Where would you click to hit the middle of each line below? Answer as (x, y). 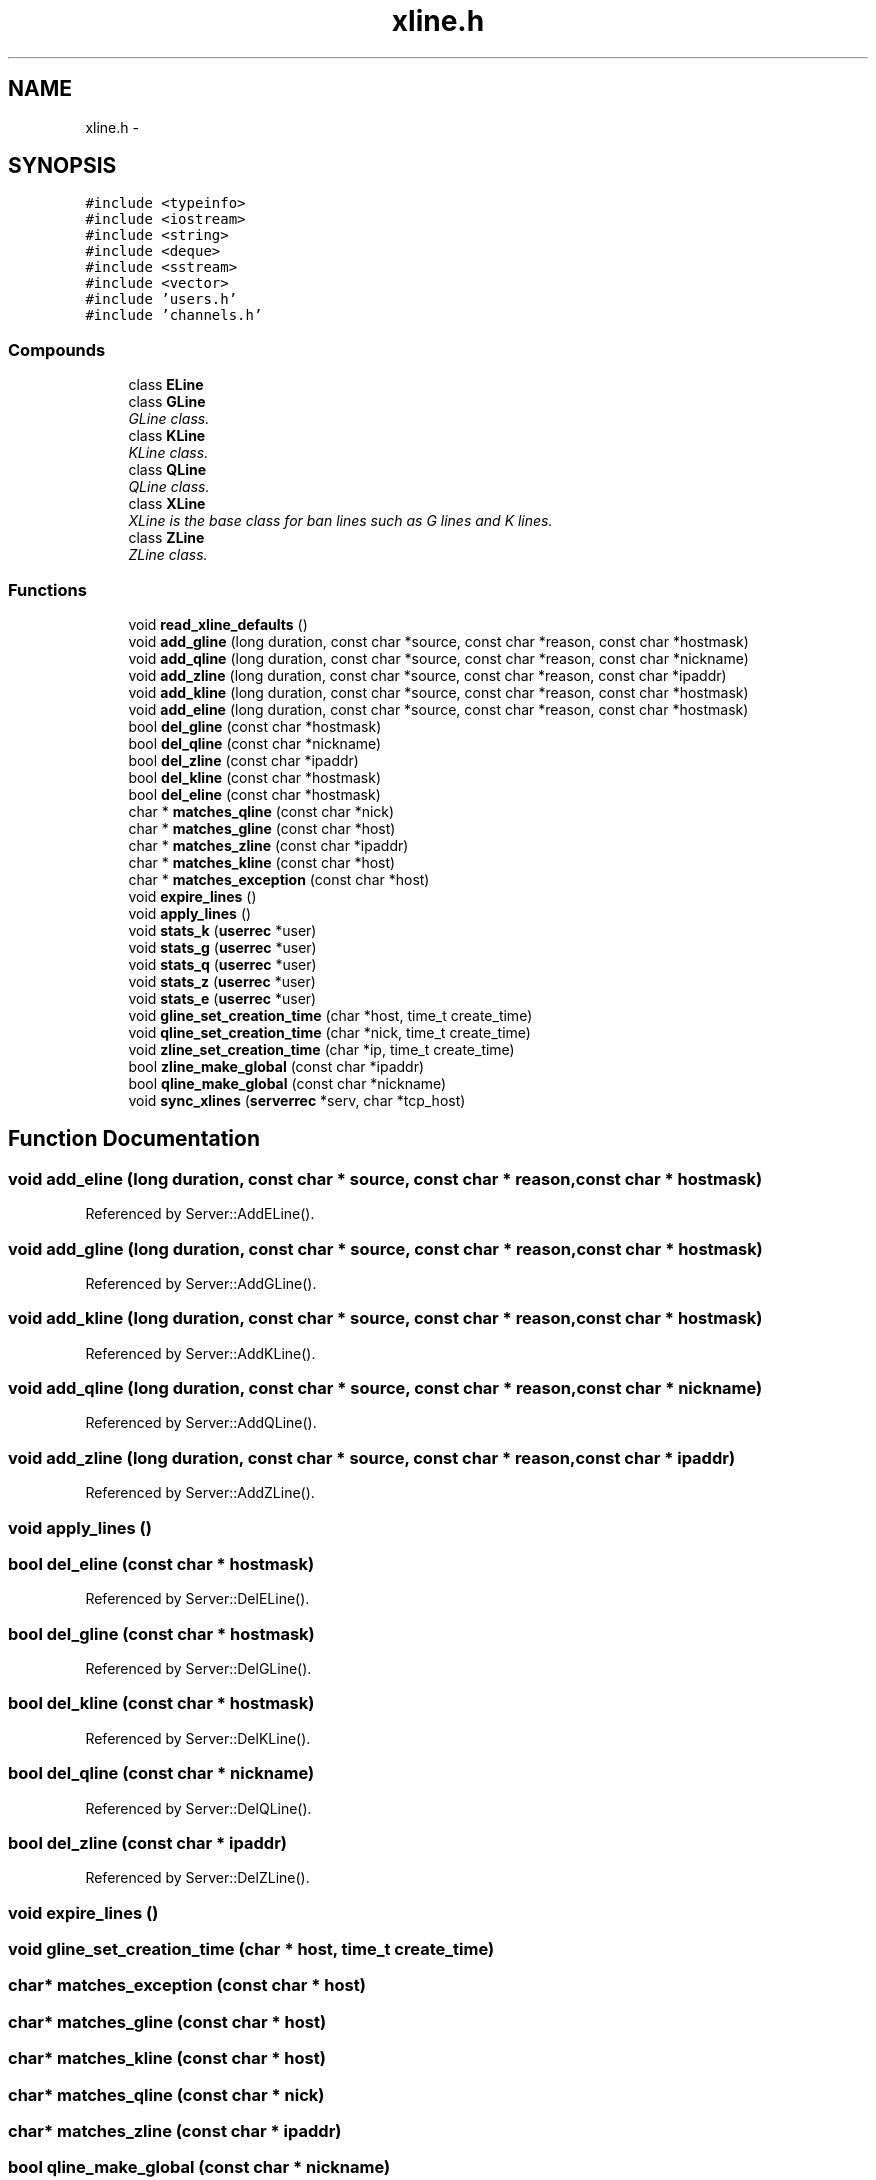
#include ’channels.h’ (174, 315)
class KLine (167, 436)
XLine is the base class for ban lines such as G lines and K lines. (340, 521)
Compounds (57, 349)
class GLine (167, 402)
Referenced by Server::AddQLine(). (201, 1423)
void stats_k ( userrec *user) (222, 930)
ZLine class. (168, 555)
